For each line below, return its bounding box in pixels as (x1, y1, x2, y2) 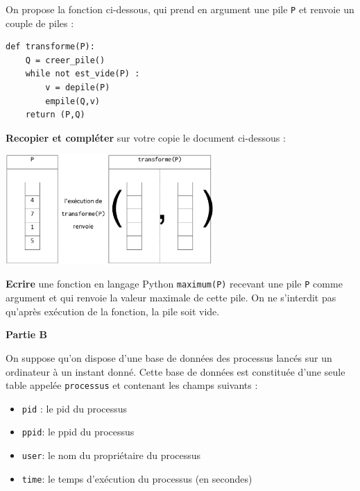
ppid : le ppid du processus (22, 424, 135, 439)
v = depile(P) (45, 83, 110, 93)
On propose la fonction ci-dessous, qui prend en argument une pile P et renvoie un (6, 2, 354, 16)
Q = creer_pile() (25, 55, 105, 65)
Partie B (6, 327, 47, 342)
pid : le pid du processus (22, 401, 128, 415)
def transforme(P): (6, 42, 95, 52)
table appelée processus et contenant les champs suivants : (6, 378, 258, 392)
